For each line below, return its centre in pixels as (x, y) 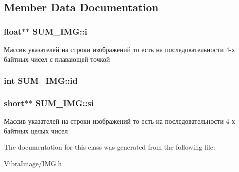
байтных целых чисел (36, 130)
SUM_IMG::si (65, 103)
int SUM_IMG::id (41, 81)
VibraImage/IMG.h (33, 163)
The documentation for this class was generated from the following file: (110, 147)
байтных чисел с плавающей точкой (57, 59)
